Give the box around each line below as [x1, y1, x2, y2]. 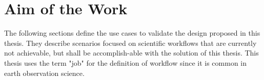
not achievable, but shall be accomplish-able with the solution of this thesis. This [4, 47, 259, 58]
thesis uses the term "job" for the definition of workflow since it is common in [4, 57, 247, 68]
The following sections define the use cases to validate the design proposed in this [4, 28, 260, 38]
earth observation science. [4, 67, 85, 78]
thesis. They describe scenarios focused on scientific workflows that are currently [4, 37, 257, 48]
